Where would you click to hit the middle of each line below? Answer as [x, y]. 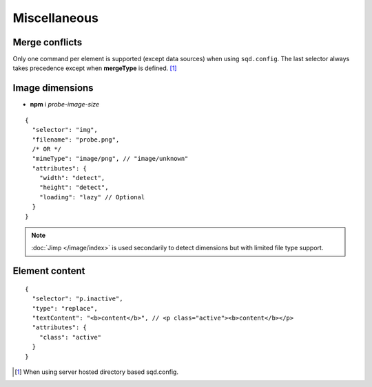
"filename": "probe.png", [76, 140]
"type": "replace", [65, 308]
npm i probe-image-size [65, 104]
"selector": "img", [65, 130]
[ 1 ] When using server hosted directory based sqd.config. [97, 372]
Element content [49, 271]
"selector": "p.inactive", [77, 299]
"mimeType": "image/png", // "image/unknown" [110, 159]
